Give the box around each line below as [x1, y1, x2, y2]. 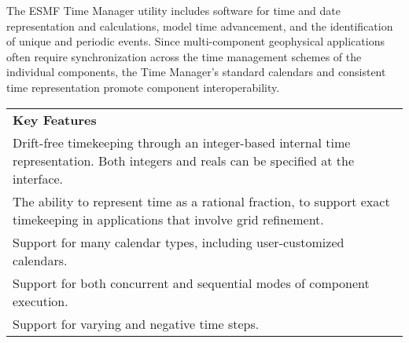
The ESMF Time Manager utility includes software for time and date [6, 2, 341, 18]
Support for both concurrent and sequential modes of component [13, 273, 370, 292]
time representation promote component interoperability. [6, 78, 280, 95]
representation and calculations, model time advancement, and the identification [6, 17, 393, 34]
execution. [13, 291, 68, 310]
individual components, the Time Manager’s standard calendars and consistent [6, 64, 386, 80]
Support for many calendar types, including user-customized [13, 232, 345, 251]
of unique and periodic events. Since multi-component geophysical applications [6, 33, 385, 49]
